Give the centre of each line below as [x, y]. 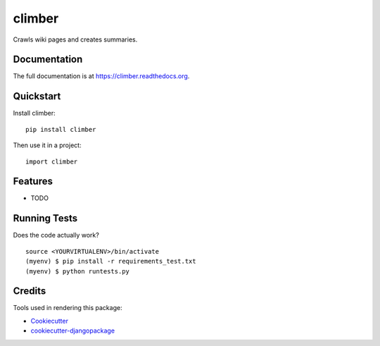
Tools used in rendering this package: [68, 308]
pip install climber [61, 129]
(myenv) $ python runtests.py [78, 271]
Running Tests [45, 218]
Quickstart [37, 96]
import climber [52, 161]
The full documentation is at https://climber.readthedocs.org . [101, 76]
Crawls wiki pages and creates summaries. [75, 39]
